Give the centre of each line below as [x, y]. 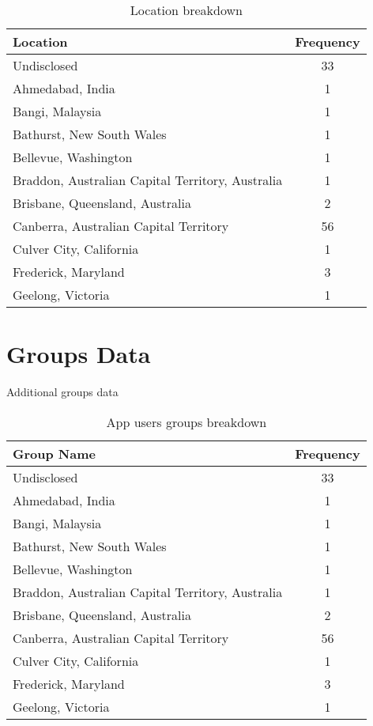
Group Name [54, 453]
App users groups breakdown [186, 422]
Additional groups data [62, 392]
